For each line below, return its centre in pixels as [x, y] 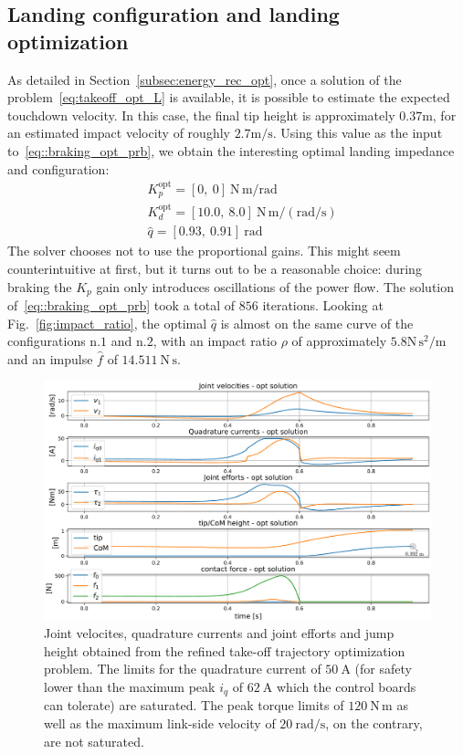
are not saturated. [94, 741]
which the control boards [347, 686]
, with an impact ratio [215, 341]
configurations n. [54, 341]
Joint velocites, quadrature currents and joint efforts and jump [219, 633]
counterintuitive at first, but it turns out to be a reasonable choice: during [215, 269]
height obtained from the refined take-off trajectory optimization [225, 650]
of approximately [339, 341]
